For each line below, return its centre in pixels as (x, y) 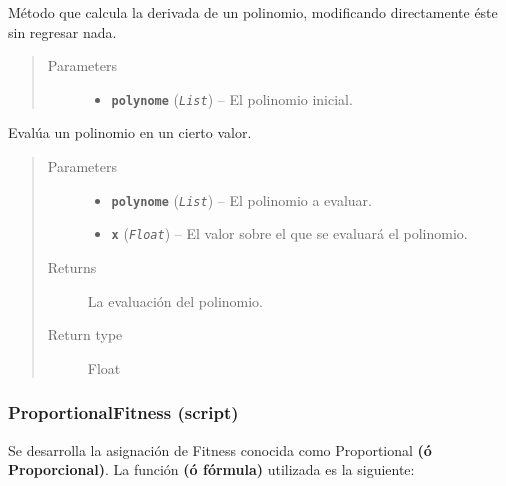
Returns (72, 266)
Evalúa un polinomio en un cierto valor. (130, 132)
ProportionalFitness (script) (123, 412)
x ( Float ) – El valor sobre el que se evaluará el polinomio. (289, 233)
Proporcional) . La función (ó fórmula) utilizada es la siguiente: (211, 469)
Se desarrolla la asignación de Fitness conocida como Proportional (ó (220, 449)
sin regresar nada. (62, 31)
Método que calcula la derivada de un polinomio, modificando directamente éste (253, 12)
